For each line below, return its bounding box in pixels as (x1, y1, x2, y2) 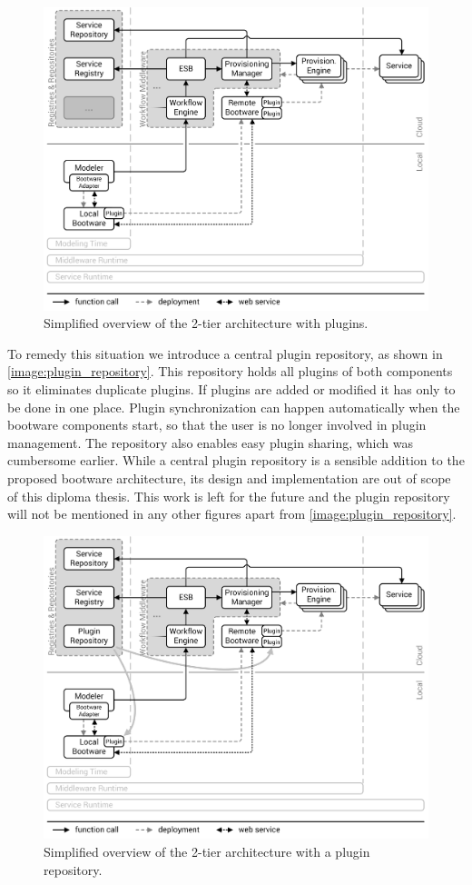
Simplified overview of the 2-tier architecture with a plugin (44, 842, 370, 860)
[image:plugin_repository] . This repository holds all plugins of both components (7, 362, 453, 381)
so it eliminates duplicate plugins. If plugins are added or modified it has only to (7, 380, 456, 399)
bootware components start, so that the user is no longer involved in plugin (7, 415, 427, 434)
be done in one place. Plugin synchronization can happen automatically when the (7, 397, 460, 416)
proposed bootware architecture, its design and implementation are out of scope (7, 468, 451, 487)
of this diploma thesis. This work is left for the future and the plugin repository (7, 486, 450, 505)
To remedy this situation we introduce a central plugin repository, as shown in (7, 343, 443, 363)
